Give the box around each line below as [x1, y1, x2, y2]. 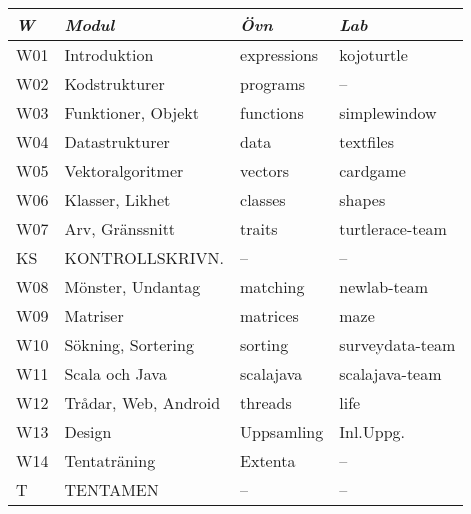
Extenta [240, 449, 296, 472]
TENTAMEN [64, 478, 159, 501]
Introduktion [64, 43, 154, 66]
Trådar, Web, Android [64, 391, 221, 414]
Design [64, 420, 112, 443]
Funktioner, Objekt [64, 101, 199, 124]
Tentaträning [64, 449, 156, 472]
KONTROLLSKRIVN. [64, 246, 225, 269]
